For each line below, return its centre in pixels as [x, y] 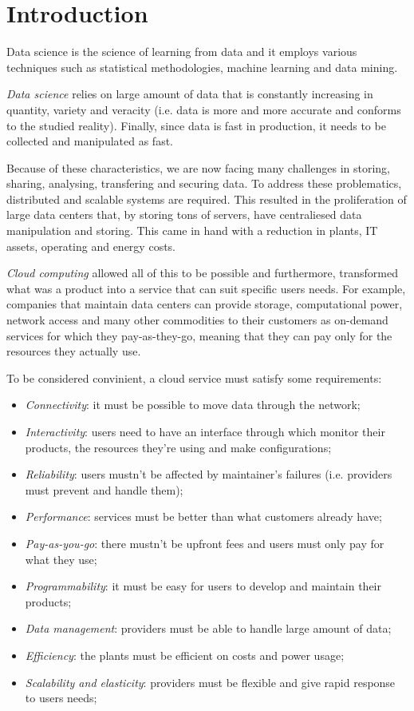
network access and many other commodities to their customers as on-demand [197, 320]
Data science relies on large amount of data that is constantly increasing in [190, 94]
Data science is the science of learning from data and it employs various [182, 52]
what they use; [61, 559]
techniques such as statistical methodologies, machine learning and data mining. [202, 67]
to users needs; [61, 698]
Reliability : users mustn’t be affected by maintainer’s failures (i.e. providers [209, 474]
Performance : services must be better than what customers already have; [203, 516]
